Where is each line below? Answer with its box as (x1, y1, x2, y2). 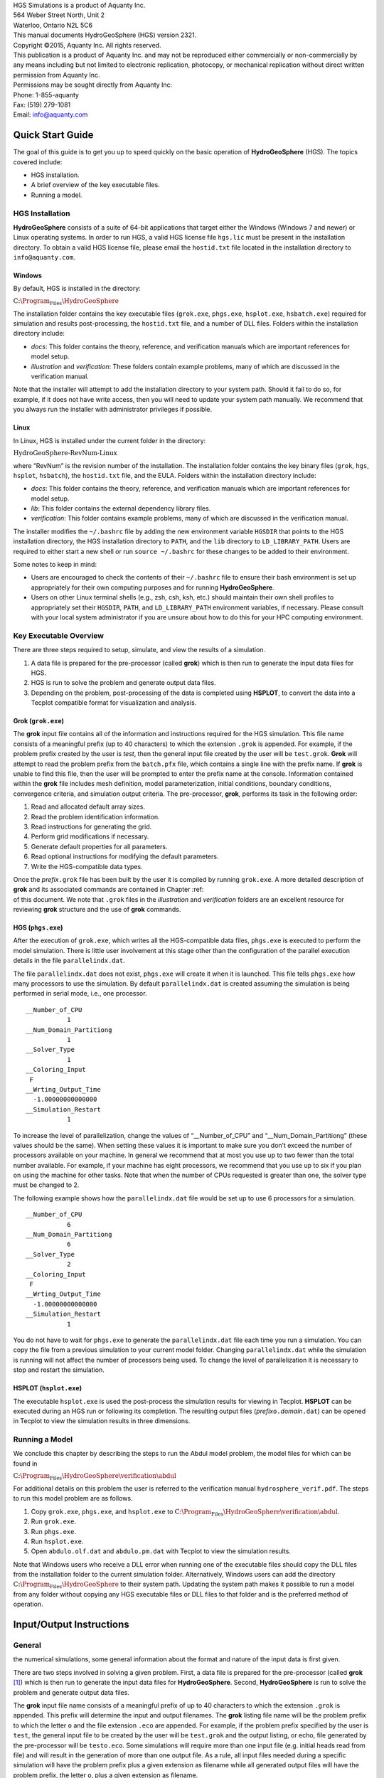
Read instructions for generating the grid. (31, 822, 152, 831)
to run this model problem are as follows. (13, 1494, 133, 1503)
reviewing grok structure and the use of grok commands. (13, 905, 181, 914)
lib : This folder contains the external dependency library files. (31, 504, 211, 513)
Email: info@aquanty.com (13, 110, 88, 119)
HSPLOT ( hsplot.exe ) (13, 1384, 82, 1393)
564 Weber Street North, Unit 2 (13, 11, 105, 19)
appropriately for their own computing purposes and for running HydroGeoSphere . (31, 583, 274, 592)
